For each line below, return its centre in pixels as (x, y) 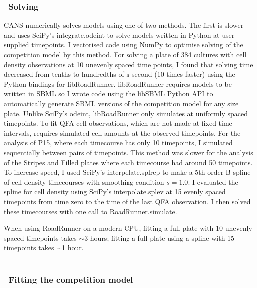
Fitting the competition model (71, 279)
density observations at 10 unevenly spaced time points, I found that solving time (128, 64)
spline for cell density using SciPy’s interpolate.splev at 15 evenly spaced (115, 191)
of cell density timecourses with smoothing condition (84, 181)
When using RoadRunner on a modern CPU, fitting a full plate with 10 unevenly (128, 228)
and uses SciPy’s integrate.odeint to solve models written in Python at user (119, 35)
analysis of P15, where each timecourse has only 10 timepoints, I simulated (118, 143)
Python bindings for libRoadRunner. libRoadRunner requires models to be (118, 84)
